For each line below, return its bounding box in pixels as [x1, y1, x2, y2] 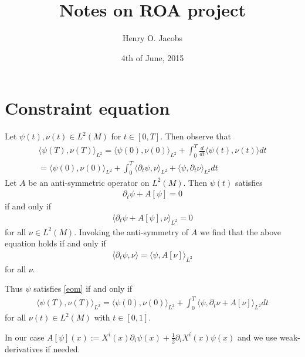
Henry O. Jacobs [122, 32, 183, 44]
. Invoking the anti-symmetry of [74, 225, 189, 238]
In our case [5, 331, 45, 343]
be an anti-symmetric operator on [28, 176, 150, 188]
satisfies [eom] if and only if [33, 282, 133, 295]
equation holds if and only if [5, 237, 106, 249]
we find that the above [199, 225, 282, 238]
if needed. [45, 342, 80, 355]
